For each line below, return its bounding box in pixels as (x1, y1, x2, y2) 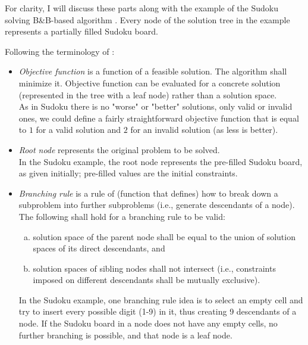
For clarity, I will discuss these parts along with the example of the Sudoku (5, 2, 278, 14)
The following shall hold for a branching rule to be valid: (18, 210, 225, 222)
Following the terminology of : (5, 45, 115, 57)
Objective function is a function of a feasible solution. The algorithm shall (18, 65, 287, 77)
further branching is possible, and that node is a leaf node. (18, 328, 232, 341)
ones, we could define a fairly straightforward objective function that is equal (18, 111, 299, 124)
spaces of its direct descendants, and (33, 242, 165, 254)
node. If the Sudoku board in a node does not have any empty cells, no (18, 317, 278, 330)
